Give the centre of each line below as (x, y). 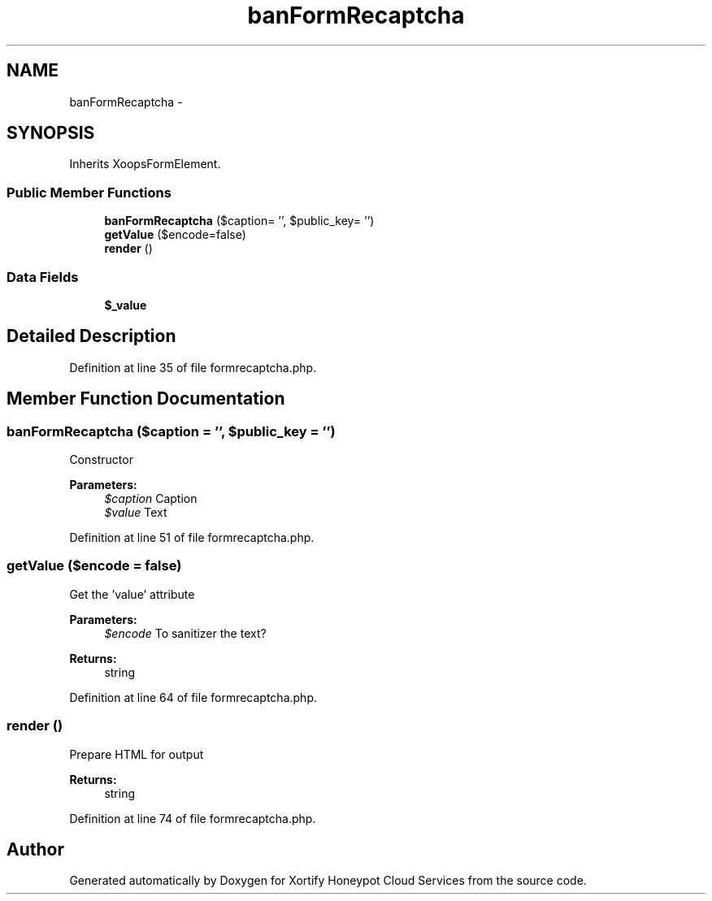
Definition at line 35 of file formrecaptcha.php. (193, 367)
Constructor (101, 459)
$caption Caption (151, 498)
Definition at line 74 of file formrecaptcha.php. (193, 818)
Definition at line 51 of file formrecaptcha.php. (192, 537)
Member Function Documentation (146, 399)
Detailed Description (91, 336)
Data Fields (43, 277)
